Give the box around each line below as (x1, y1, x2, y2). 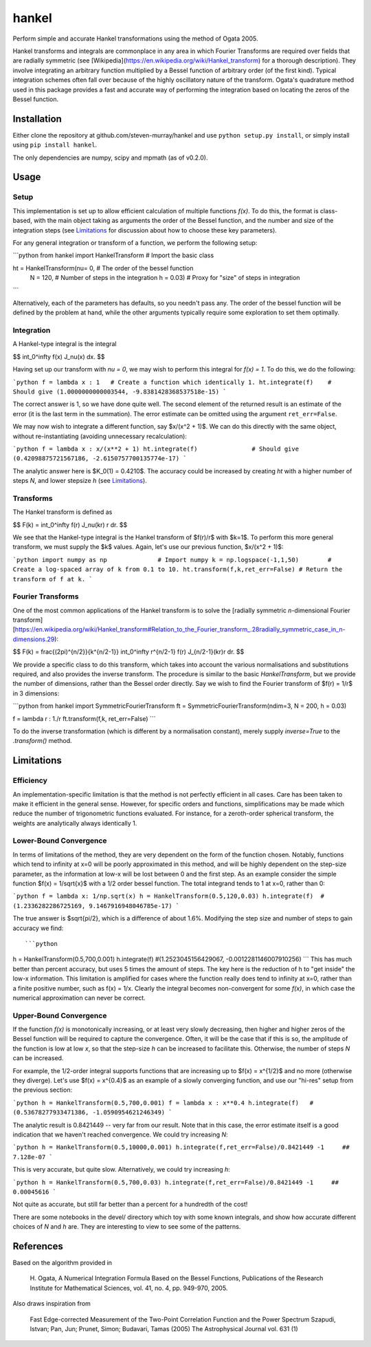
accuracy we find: (12, 924, 64, 932)
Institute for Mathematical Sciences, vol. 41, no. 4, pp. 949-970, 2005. (30, 1284, 228, 1292)
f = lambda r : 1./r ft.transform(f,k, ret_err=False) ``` (12, 714, 156, 722)
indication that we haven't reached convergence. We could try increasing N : (12, 1130, 228, 1139)
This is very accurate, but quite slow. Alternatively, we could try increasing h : (12, 1165, 230, 1174)
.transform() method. (12, 737, 72, 745)
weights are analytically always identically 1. (12, 819, 137, 827)
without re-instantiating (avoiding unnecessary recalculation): (12, 432, 187, 440)
